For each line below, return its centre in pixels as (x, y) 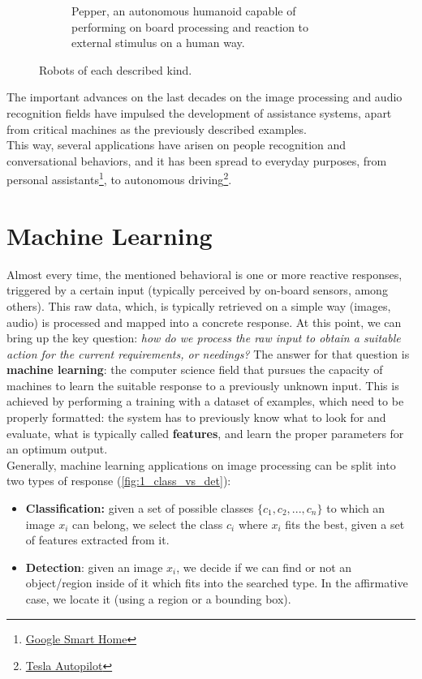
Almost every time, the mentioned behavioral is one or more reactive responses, (205, 274)
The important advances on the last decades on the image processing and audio (205, 97)
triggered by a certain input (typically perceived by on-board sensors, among (197, 290)
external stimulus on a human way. (158, 43)
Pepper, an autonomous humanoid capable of (184, 11)
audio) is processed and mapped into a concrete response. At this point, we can (204, 322)
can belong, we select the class (148, 524)
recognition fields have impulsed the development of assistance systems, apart (199, 112)
